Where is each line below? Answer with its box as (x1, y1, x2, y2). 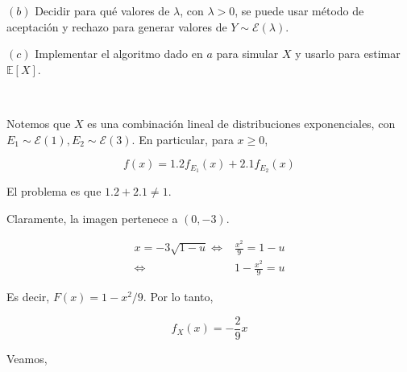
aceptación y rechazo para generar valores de (6, 18, 227, 35)
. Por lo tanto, (143, 288, 214, 305)
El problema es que (6, 183, 102, 200)
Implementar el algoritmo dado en (35, 45, 203, 62)
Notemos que (6, 114, 71, 131)
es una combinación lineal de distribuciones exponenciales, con (87, 114, 396, 131)
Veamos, (6, 349, 48, 366)
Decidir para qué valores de (35, 2, 170, 19)
